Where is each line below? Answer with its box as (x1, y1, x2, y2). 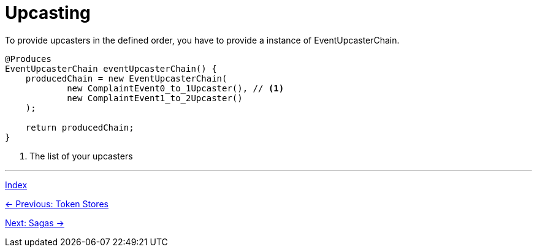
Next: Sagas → (5, 217, 64, 228)
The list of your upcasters (29, 150, 133, 161)
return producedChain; (25, 122, 134, 132)
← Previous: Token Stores (5, 198, 109, 209)
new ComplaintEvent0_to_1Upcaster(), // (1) (67, 83, 284, 93)
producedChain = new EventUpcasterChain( (25, 73, 227, 83)
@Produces (5, 53, 51, 64)
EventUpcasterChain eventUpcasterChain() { (5, 63, 217, 74)
